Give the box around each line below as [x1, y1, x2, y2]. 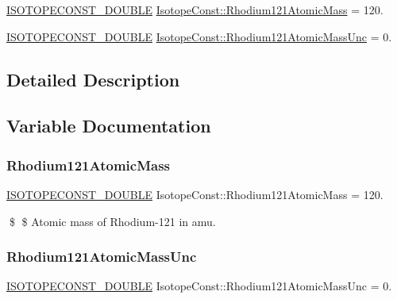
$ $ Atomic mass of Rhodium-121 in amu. [9, 213, 216, 229]
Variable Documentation [6, 113, 211, 138]
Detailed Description [6, 67, 180, 91]
